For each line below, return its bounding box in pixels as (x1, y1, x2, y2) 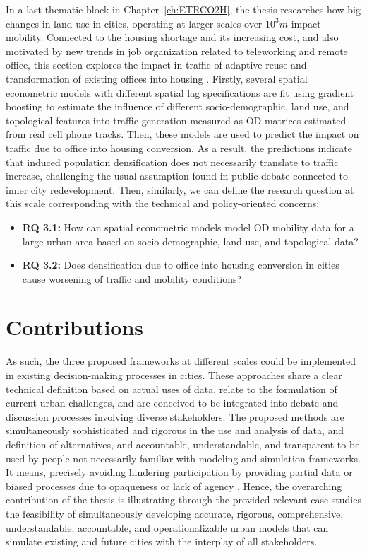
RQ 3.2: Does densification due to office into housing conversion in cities (22, 257, 339, 272)
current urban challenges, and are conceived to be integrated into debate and (6, 395, 339, 410)
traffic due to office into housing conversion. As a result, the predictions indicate (6, 140, 352, 155)
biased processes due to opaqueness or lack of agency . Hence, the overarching (6, 478, 342, 493)
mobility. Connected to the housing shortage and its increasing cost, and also (6, 30, 339, 45)
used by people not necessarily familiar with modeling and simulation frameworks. (6, 450, 361, 465)
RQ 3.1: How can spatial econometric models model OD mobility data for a (22, 219, 354, 234)
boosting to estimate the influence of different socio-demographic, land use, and (6, 99, 349, 114)
